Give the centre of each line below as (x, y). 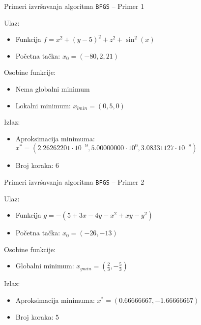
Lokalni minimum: (43, 105)
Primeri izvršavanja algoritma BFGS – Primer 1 (74, 6)
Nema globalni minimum (53, 89)
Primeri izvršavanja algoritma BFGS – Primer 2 (74, 182)
